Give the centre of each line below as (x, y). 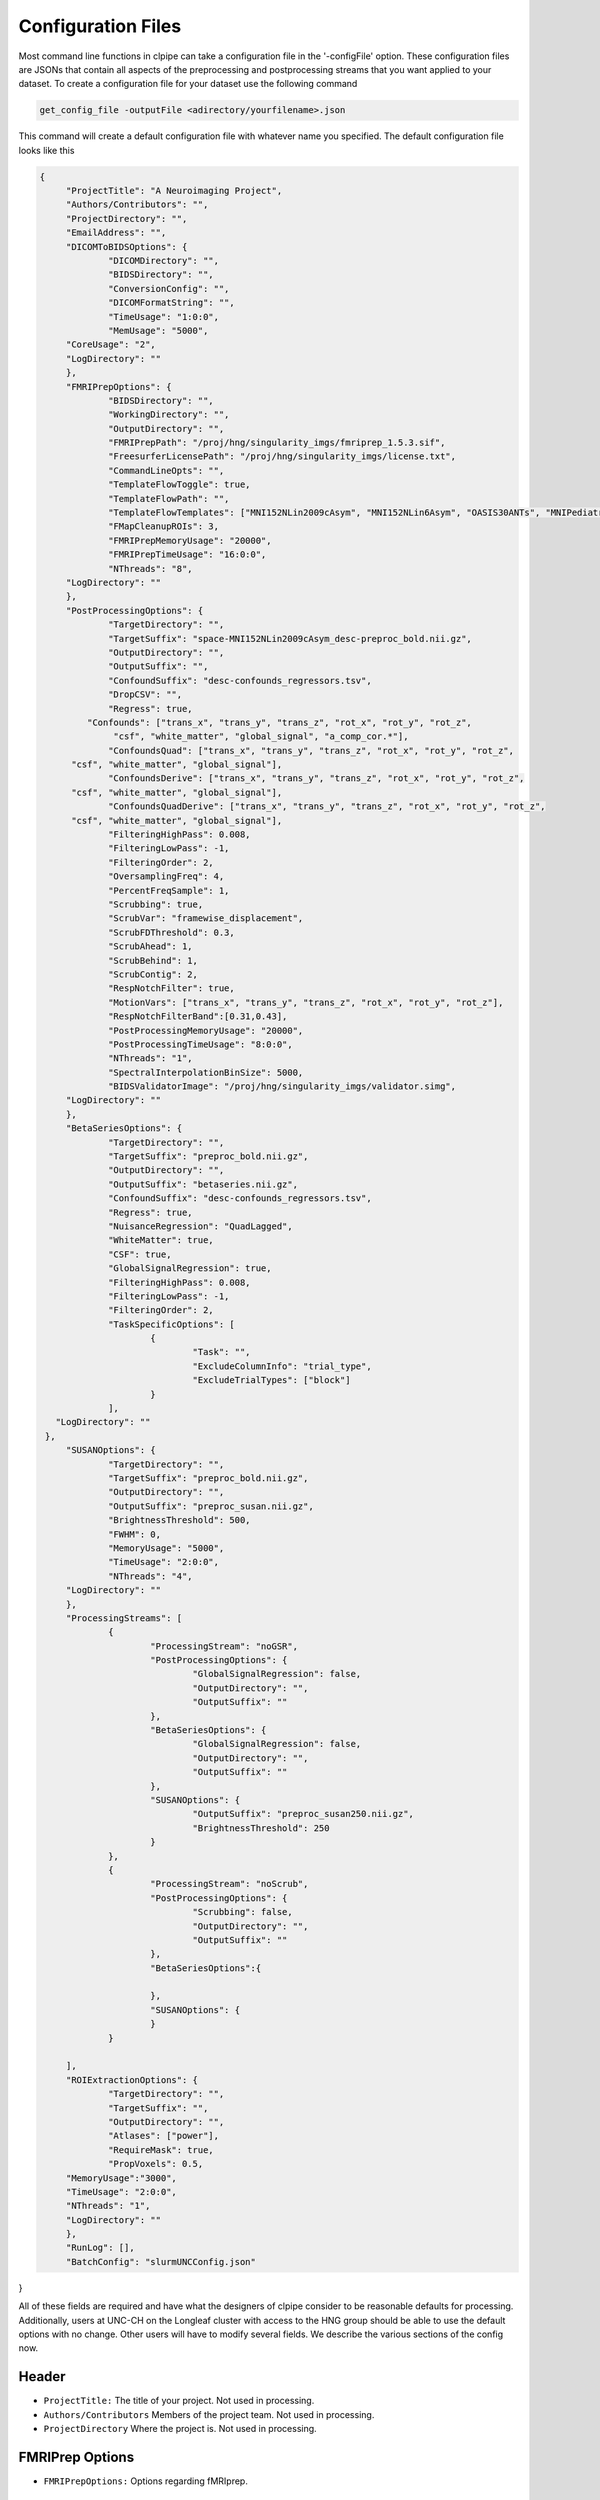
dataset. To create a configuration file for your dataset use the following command (188, 84)
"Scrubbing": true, (156, 904)
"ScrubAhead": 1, (151, 946)
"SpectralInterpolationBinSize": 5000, (206, 1072)
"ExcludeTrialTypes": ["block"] (271, 1380)
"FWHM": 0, (135, 1534)
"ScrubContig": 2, (153, 974)
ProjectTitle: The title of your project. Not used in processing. (179, 2401)
